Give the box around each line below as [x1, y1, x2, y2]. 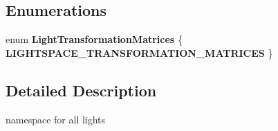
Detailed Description [6, 79, 157, 101]
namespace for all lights [6, 112, 106, 126]
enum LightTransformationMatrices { [6, 32, 183, 46]
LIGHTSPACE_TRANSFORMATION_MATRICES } [6, 45, 273, 60]
